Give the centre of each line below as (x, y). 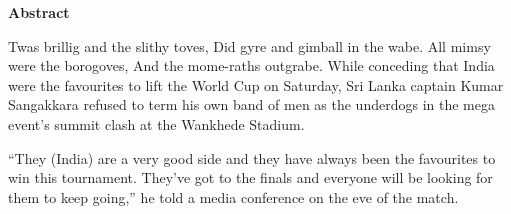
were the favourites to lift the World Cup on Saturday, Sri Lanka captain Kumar (256, 84)
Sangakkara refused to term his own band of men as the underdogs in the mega (251, 104)
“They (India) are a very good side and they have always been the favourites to (252, 157)
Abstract (39, 12)
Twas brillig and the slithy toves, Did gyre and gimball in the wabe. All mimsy (249, 45)
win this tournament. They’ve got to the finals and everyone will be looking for (250, 177)
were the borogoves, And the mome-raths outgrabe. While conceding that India (251, 65)
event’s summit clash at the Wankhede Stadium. (156, 123)
